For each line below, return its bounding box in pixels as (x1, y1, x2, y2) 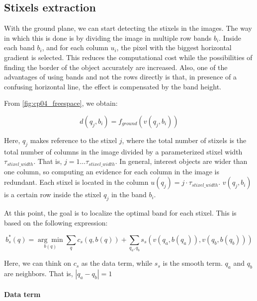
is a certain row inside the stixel (4, 189, 101, 200)
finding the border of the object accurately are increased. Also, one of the (4, 62, 228, 72)
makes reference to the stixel (30, 135, 117, 145)
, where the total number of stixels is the (122, 135, 247, 145)
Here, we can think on (4, 258, 71, 268)
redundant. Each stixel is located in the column (4, 177, 149, 187)
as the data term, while (81, 258, 153, 268)
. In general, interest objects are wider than (115, 156, 248, 166)
